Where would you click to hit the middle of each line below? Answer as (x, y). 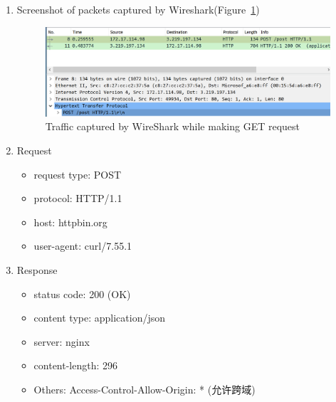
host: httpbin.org (70, 222)
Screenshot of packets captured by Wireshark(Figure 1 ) (138, 9)
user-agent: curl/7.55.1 (83, 246)
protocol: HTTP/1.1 (78, 198)
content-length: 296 (76, 365)
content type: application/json (100, 318)
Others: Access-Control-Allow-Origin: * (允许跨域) (145, 389)
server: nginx (62, 341)
